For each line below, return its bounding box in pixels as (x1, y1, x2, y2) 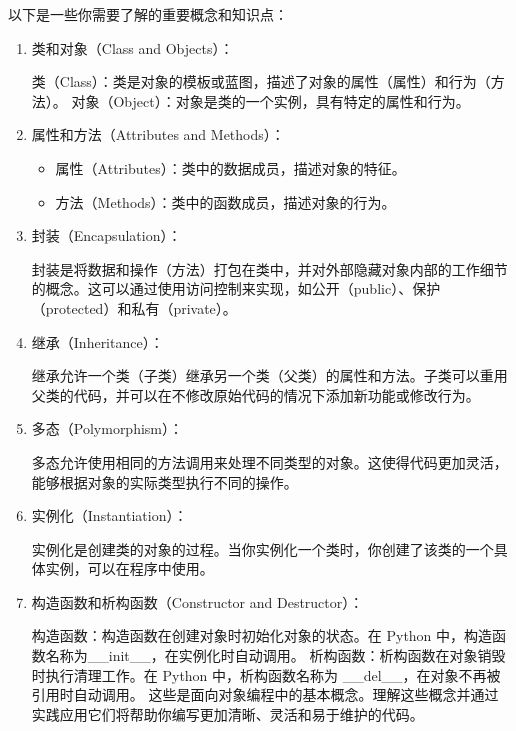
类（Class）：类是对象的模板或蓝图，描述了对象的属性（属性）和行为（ (31, 71, 491, 92)
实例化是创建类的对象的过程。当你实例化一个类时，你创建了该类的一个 (31, 538, 494, 559)
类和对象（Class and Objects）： (31, 37, 234, 58)
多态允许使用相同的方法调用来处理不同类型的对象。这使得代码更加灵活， (31, 451, 508, 472)
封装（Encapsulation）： (31, 225, 182, 246)
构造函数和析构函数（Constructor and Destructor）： (31, 591, 364, 612)
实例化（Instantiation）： (31, 505, 188, 526)
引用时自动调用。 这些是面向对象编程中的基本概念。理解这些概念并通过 (31, 684, 499, 705)
